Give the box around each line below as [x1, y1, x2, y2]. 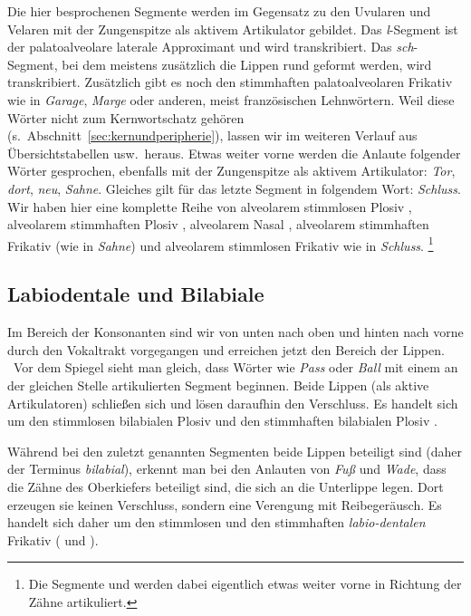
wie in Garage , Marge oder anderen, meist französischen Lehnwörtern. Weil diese [7, 90, 455, 109]
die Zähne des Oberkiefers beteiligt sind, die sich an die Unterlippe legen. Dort [7, 476, 444, 496]
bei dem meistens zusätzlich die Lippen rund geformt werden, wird [62, 54, 432, 73]
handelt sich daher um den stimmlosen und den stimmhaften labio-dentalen [7, 513, 426, 532]
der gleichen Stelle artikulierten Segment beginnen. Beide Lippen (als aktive [7, 375, 429, 394]
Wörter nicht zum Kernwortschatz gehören [7, 108, 245, 127]
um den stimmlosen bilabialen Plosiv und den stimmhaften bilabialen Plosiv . [7, 411, 437, 430]
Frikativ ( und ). [7, 530, 99, 549]
